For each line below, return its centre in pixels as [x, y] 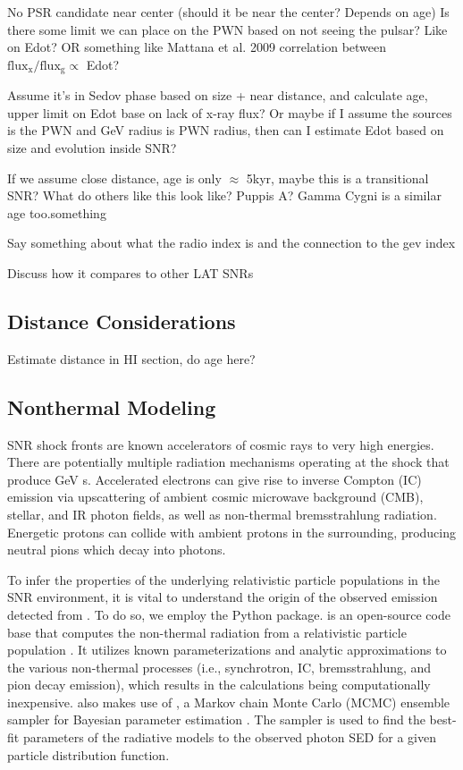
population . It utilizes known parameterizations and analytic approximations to [227, 650]
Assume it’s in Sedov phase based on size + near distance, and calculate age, [218, 95]
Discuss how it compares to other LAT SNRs [130, 272]
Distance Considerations [122, 321]
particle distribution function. [88, 754]
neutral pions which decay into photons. [117, 550]
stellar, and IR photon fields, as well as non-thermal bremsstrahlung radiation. [222, 514]
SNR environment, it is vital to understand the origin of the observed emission [223, 597]
